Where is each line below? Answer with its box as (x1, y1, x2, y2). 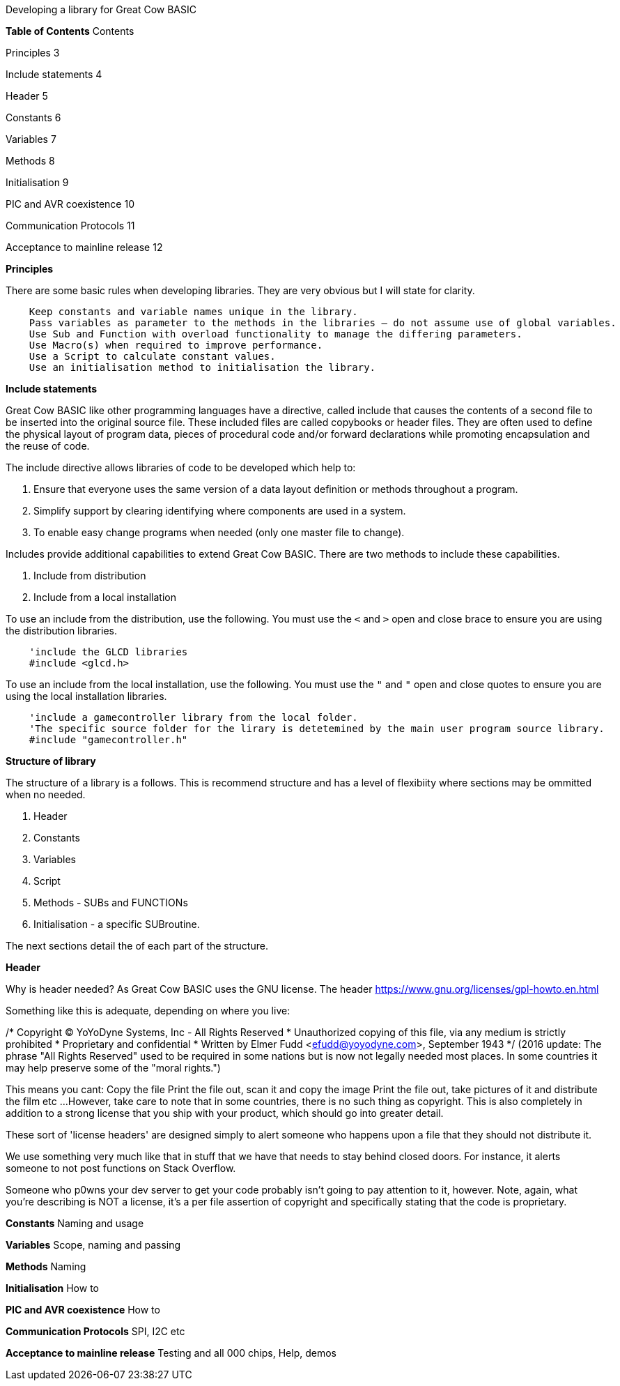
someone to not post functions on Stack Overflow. (6, 1162, 236, 1174)
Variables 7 (6, 133, 56, 145)
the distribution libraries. (6, 625, 117, 637)
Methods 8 (6, 155, 55, 167)
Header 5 (6, 90, 48, 102)
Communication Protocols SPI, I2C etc (6, 1325, 185, 1337)
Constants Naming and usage (6, 1217, 144, 1229)
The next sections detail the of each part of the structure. (6, 940, 268, 952)
